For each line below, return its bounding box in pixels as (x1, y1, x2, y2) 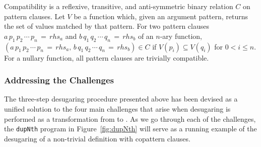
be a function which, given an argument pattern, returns (74, 11, 248, 21)
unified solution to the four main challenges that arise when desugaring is (4, 103, 231, 114)
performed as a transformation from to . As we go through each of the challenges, (4, 113, 256, 124)
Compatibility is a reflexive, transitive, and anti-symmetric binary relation (4, 1, 233, 11)
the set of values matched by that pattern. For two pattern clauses (4, 21, 209, 31)
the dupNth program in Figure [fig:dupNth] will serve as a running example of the (4, 123, 257, 134)
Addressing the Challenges (4, 74, 114, 86)
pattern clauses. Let (4, 11, 65, 21)
